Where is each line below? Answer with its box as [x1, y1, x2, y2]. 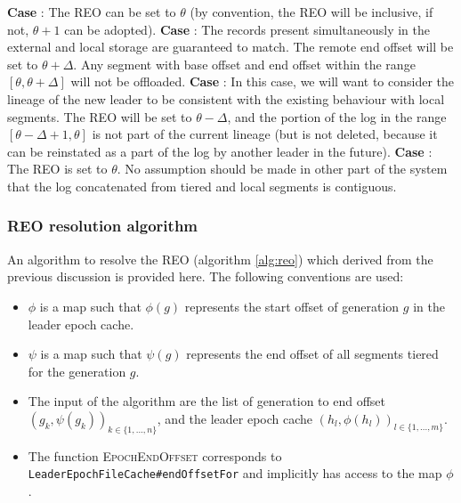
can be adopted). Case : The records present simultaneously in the [64, 20, 431, 38]
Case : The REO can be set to [7, 3, 176, 20]
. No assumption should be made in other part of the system [117, 159, 448, 178]
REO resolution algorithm [7, 215, 198, 237]
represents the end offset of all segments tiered [186, 345, 439, 363]
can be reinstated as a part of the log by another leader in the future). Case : [7, 142, 433, 160]
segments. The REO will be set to [7, 107, 192, 126]
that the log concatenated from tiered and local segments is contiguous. [7, 176, 397, 195]
